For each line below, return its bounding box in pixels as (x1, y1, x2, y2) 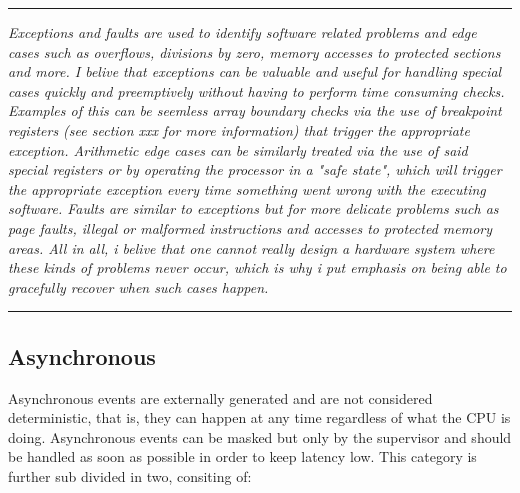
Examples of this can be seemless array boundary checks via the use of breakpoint (8, 100, 502, 121)
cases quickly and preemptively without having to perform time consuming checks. (8, 80, 505, 101)
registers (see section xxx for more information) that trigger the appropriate (8, 119, 470, 140)
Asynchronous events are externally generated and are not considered (8, 387, 433, 408)
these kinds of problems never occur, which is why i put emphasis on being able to (8, 257, 507, 278)
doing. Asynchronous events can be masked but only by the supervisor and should (8, 426, 512, 447)
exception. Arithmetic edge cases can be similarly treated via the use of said (8, 139, 468, 160)
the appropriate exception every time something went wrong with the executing (8, 178, 486, 199)
